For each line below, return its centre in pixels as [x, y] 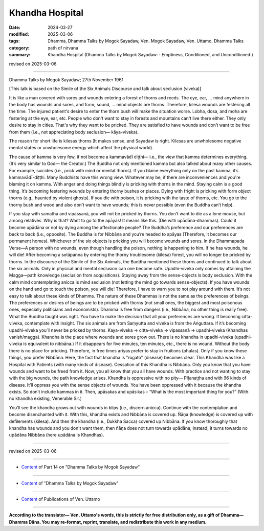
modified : [19, 34]
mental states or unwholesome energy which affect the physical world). [81, 148]
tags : [14, 41]
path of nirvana [63, 48]
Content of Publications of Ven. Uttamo [61, 499]
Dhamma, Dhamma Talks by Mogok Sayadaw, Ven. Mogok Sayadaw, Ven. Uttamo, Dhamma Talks [146, 41]
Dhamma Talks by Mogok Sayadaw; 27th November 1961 [66, 80]
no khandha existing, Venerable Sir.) [45, 398]
